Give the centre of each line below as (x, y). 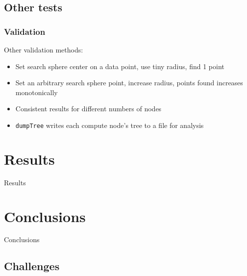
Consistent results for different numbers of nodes (88, 109)
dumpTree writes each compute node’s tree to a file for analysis (110, 125)
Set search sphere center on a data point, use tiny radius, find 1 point (120, 66)
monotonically (37, 92)
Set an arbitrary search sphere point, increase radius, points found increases (129, 83)
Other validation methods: (44, 50)
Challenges (32, 266)
